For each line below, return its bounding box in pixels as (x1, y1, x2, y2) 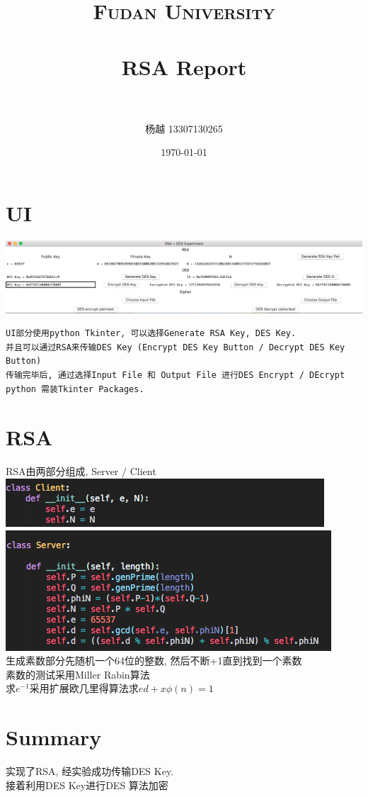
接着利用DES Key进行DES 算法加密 (6, 777, 168, 792)
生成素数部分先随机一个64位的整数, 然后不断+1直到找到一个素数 (6, 653, 302, 668)
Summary (6, 723, 102, 752)
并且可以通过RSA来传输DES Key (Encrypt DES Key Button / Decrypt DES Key (6, 342, 345, 352)
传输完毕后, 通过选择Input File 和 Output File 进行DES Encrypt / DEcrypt (6, 370, 345, 381)
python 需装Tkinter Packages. (6, 384, 144, 394)
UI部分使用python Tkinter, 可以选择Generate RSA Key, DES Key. (6, 328, 297, 339)
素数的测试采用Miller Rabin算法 (6, 667, 150, 681)
